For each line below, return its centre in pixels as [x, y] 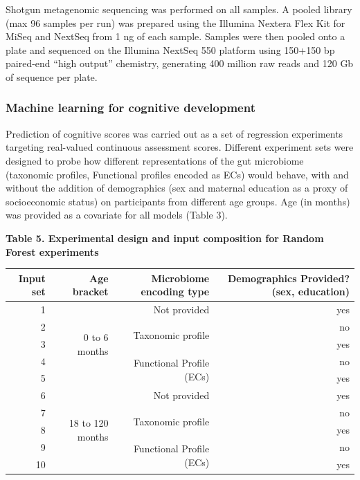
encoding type [175, 292]
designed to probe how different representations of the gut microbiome [155, 160]
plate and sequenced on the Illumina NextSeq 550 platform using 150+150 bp [170, 49]
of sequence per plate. [52, 76]
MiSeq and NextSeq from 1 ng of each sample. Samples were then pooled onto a [175, 36]
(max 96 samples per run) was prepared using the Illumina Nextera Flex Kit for [175, 22]
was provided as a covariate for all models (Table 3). [117, 215]
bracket [90, 292]
